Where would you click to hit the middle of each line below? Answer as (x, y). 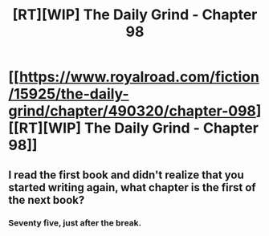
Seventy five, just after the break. (75, 222)
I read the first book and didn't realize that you (126, 175)
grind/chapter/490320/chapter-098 (132, 111)
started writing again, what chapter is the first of (132, 187)
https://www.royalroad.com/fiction (139, 77)
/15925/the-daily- (69, 94)
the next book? (47, 199)
